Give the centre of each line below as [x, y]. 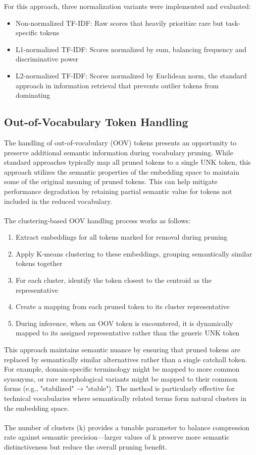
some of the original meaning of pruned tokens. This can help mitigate [111, 181]
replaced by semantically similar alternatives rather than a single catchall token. [126, 359]
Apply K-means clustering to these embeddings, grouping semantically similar [134, 253]
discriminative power [47, 59]
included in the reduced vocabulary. [58, 201]
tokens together [39, 263]
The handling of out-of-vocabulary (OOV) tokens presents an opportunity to [120, 142]
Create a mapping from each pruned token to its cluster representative [123, 306]
